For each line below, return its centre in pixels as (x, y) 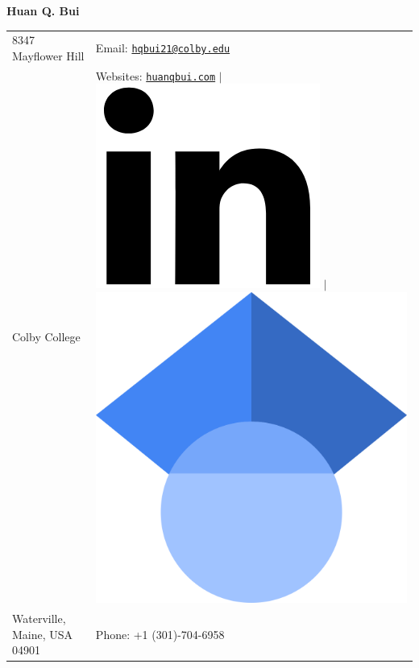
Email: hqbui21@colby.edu (163, 48)
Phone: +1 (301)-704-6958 (160, 634)
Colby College (46, 337)
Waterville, (39, 619)
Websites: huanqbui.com (156, 75)
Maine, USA (43, 634)
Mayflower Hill (48, 55)
